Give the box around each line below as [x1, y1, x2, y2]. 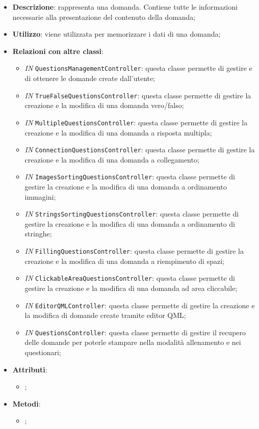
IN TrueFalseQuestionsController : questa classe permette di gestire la [24, 90, 251, 100]
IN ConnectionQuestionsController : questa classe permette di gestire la [24, 144, 255, 155]
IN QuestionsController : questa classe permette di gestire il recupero [24, 327, 246, 337]
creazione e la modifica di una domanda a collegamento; [24, 154, 199, 165]
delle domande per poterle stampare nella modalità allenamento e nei [24, 337, 241, 347]
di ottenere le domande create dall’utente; [24, 73, 156, 84]
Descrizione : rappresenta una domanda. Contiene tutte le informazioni [12, 2, 238, 12]
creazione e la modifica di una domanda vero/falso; [24, 100, 184, 111]
